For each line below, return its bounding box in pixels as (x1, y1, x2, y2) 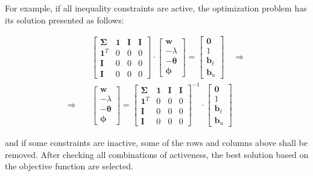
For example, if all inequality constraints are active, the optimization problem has (5, 2, 307, 14)
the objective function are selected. (5, 160, 133, 172)
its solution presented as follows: (5, 13, 124, 26)
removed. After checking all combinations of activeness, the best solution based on (5, 148, 309, 160)
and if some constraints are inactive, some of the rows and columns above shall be (5, 136, 308, 149)
